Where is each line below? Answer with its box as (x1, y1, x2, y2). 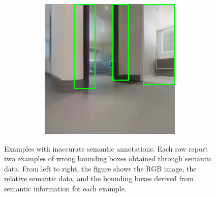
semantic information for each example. (4, 183, 127, 193)
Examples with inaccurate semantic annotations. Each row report (4, 143, 208, 154)
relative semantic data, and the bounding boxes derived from (4, 173, 194, 184)
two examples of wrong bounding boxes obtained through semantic (4, 153, 212, 164)
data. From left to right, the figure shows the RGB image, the (4, 163, 197, 174)
